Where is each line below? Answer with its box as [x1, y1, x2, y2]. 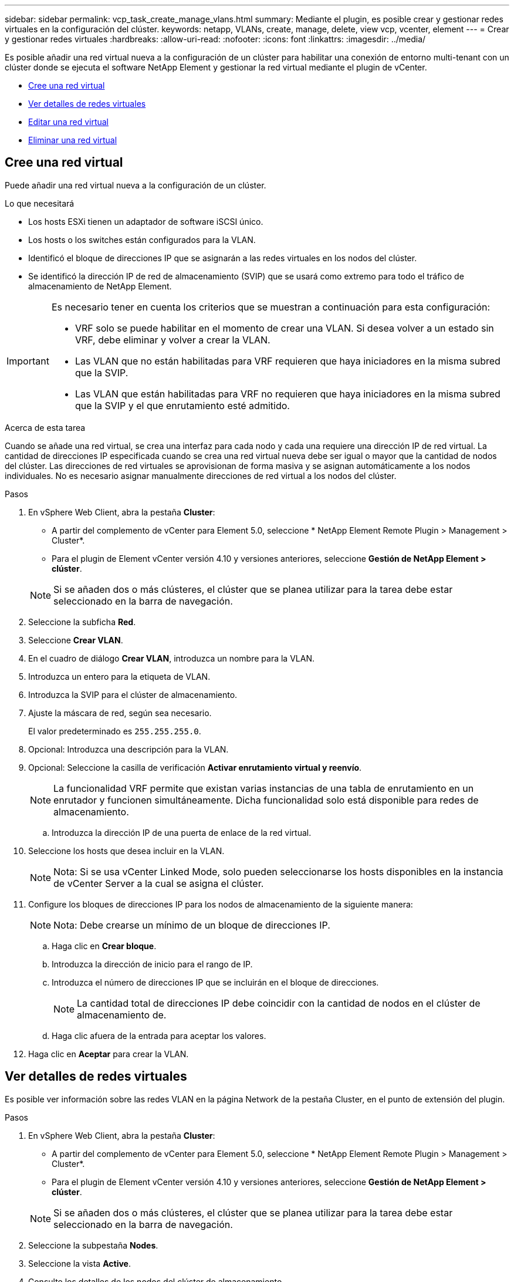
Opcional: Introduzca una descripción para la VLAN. [28, 744, 229, 754]
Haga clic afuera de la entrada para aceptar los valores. [52, 1030, 266, 1041]
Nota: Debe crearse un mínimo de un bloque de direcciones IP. [53, 919, 330, 931]
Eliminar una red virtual [28, 135, 117, 145]
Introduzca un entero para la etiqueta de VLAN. [28, 671, 211, 682]
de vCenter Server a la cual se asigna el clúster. [53, 877, 264, 889]
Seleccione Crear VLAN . [28, 635, 123, 645]
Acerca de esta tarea [5, 422, 86, 433]
